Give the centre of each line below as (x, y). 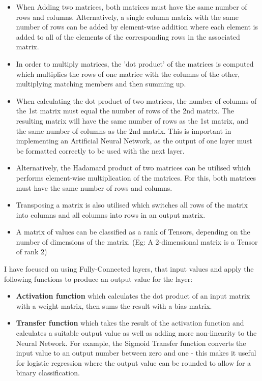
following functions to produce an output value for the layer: (98, 279)
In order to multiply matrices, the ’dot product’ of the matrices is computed (135, 63)
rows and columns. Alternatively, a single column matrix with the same (127, 17)
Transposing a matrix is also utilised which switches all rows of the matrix (132, 205)
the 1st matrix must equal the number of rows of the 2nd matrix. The (125, 111)
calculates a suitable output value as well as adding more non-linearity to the (136, 333)
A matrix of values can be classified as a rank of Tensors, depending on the (133, 232)
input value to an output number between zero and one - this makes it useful (136, 353)
